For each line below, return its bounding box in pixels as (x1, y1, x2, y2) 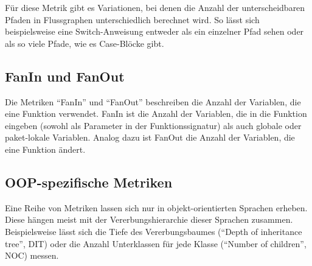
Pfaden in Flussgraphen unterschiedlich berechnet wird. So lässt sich (5, 13, 260, 26)
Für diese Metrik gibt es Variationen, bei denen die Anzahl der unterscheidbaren (5, 1, 305, 13)
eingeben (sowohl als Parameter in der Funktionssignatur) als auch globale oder (5, 119, 302, 131)
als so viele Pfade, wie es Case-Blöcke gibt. (5, 37, 164, 49)
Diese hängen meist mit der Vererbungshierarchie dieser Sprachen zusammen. (5, 213, 293, 226)
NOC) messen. (5, 249, 59, 262)
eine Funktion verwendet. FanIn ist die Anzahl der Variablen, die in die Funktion (5, 107, 307, 120)
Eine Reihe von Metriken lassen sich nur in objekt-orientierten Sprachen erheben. (5, 201, 308, 214)
